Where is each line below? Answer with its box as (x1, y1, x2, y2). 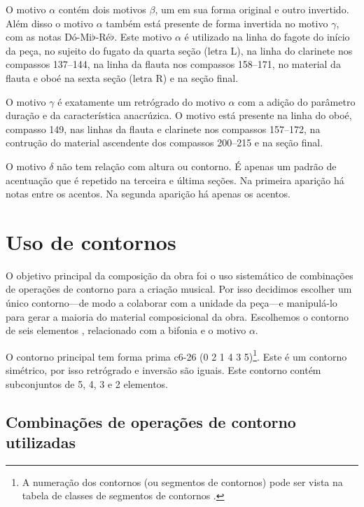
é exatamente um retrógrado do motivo (57, 94, 225, 109)
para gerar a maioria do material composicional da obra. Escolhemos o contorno (6, 309, 349, 324)
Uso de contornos (6, 227, 176, 256)
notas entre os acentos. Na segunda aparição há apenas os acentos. (6, 186, 290, 201)
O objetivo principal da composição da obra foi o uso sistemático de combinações (6, 268, 353, 282)
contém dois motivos (58, 2, 146, 16)
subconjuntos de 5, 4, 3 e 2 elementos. (6, 376, 168, 391)
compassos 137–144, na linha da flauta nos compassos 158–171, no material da (6, 57, 341, 71)
